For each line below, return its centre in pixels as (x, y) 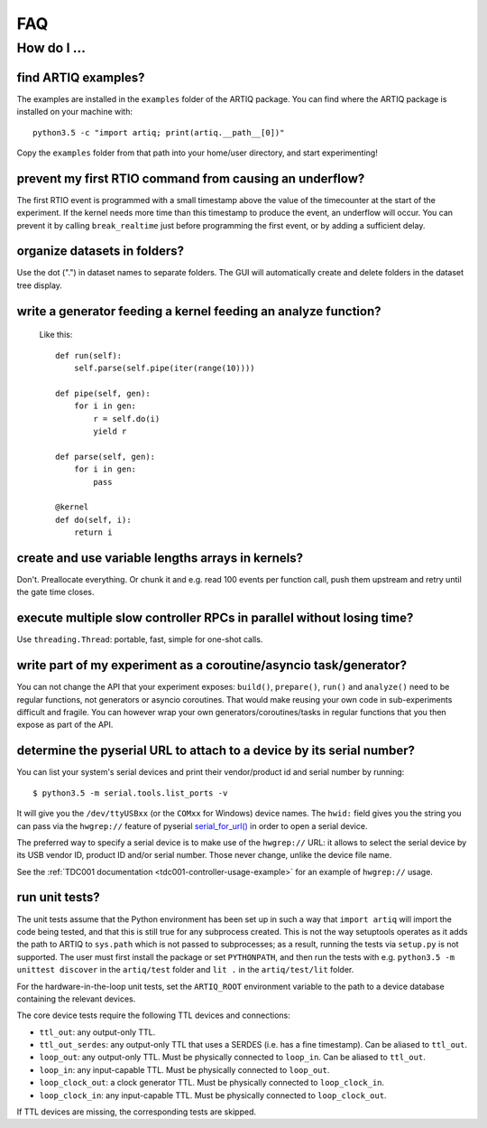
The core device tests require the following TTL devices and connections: (153, 1015)
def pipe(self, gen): (103, 393)
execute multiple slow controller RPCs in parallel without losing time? (215, 618)
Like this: (56, 335)
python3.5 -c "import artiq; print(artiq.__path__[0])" (159, 132)
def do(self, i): (93, 520)
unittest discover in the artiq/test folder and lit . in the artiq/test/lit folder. (185, 970)
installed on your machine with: (74, 112)
